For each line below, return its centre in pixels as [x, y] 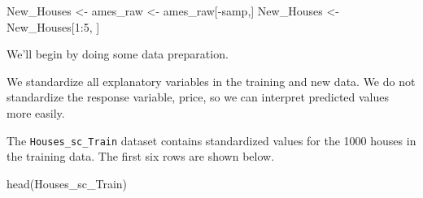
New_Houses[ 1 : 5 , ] [53, 26]
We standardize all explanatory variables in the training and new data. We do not [211, 81]
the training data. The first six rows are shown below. [141, 156]
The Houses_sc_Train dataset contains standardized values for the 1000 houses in [211, 140]
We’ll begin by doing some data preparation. [118, 54]
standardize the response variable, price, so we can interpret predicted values [198, 97]
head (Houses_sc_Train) [67, 183]
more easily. [36, 112]
